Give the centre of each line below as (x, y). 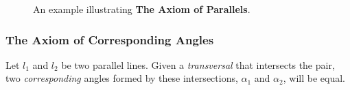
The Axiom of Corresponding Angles (110, 39)
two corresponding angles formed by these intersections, (122, 78)
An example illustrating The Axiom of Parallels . (142, 9)
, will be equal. (314, 78)
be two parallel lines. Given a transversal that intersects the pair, (198, 64)
